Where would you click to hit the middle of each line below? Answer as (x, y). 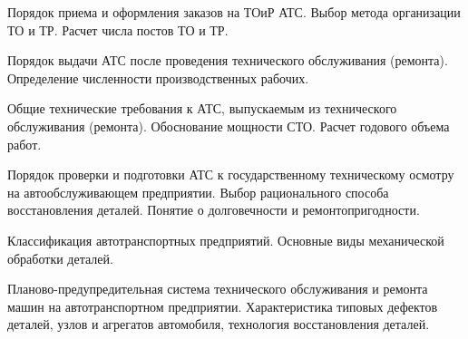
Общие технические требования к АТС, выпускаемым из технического (202, 108)
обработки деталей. (60, 258)
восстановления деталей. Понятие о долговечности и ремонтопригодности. (214, 210)
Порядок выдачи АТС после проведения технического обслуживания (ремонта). (228, 60)
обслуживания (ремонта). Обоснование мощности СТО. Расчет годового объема (229, 126)
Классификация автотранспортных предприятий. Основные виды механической (226, 240)
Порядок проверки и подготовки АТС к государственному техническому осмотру (231, 174)
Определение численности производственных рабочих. (158, 77)
